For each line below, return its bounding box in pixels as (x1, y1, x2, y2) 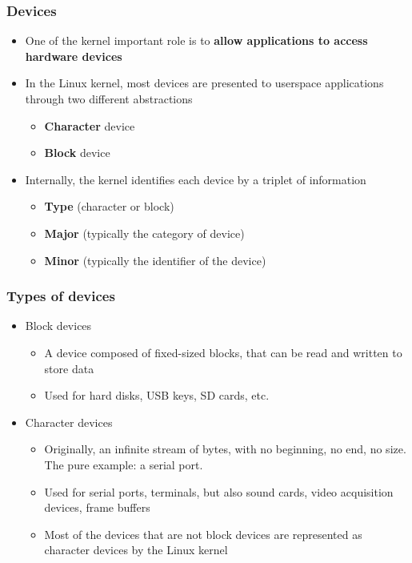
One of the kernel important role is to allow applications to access (25, 32, 368, 49)
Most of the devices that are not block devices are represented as (44, 525, 362, 542)
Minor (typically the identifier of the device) (44, 251, 266, 268)
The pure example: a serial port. (44, 456, 203, 473)
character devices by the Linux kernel (44, 541, 228, 558)
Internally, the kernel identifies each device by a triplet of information (25, 171, 366, 187)
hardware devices (25, 47, 122, 64)
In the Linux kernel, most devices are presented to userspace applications (25, 74, 384, 91)
